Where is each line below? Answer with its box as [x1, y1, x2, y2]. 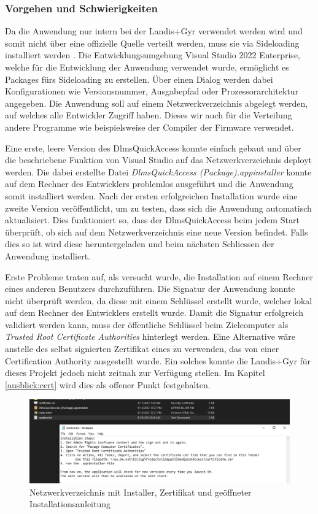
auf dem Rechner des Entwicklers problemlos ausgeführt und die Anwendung [5, 177, 293, 190]
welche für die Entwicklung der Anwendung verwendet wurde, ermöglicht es [5, 61, 289, 73]
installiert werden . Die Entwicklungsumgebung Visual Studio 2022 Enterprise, [5, 48, 300, 61]
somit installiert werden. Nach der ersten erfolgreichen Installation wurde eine [5, 189, 298, 202]
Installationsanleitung [29, 497, 111, 510]
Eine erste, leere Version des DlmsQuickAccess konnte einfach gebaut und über [5, 141, 301, 154]
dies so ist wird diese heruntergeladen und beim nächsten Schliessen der [5, 237, 274, 250]
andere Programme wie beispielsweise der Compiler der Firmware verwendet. [5, 120, 294, 133]
